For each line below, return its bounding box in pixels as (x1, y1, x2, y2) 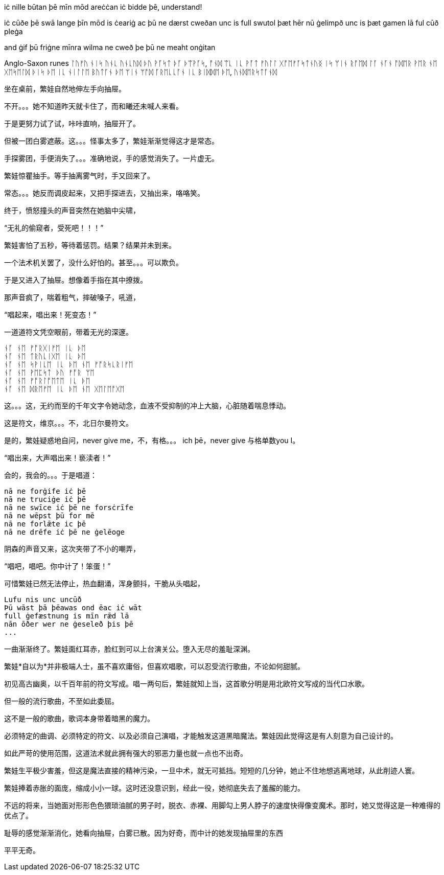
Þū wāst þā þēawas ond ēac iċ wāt (4, 604, 142, 612)
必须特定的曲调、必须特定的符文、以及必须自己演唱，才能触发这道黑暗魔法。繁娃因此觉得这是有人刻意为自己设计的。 (4, 731, 398, 740)
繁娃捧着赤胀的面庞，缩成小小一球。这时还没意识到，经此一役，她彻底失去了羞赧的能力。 (4, 784, 305, 792)
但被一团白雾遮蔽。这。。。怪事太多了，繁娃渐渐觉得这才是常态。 (4, 136, 219, 145)
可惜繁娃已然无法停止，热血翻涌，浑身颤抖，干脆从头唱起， (4, 579, 204, 588)
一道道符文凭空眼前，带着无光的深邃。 (4, 328, 133, 336)
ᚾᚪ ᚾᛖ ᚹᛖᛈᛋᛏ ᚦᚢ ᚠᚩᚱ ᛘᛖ (4, 369, 95, 377)
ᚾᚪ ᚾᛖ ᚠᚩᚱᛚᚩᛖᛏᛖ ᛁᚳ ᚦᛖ (4, 377, 90, 385)
